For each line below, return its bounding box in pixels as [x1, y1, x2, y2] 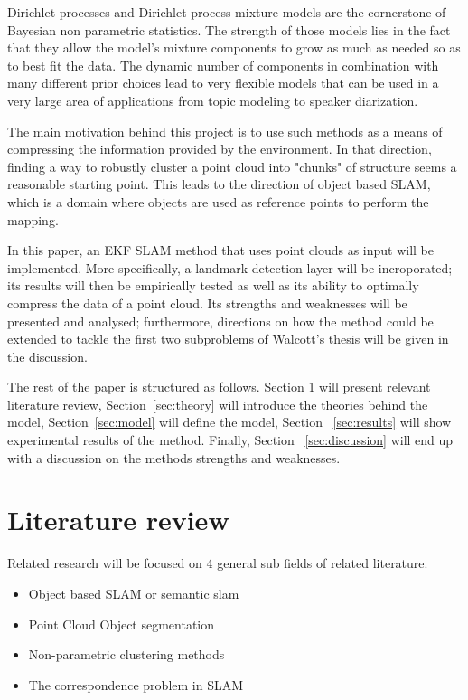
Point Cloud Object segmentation [28, 614, 215, 633]
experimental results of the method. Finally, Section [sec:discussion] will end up [7, 430, 454, 449]
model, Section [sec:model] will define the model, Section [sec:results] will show [7, 412, 452, 431]
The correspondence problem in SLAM [28, 675, 244, 694]
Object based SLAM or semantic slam [28, 583, 239, 602]
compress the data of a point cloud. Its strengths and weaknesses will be [7, 293, 407, 312]
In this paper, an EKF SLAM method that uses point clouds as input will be [7, 241, 434, 260]
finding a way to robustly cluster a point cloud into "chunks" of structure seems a [7, 156, 457, 175]
